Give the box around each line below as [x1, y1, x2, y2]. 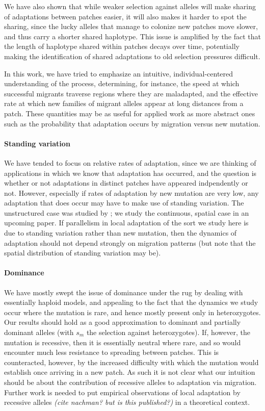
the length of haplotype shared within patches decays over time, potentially [4, 41, 240, 52]
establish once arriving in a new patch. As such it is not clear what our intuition [4, 367, 255, 377]
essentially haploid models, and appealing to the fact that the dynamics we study [4, 297, 258, 307]
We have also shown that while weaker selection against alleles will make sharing [4, 1, 256, 11]
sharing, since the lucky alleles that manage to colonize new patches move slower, [4, 21, 258, 32]
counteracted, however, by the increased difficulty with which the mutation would [4, 356, 259, 367]
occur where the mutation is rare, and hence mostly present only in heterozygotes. [4, 306, 261, 317]
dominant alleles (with [4, 327, 74, 338]
